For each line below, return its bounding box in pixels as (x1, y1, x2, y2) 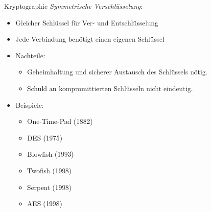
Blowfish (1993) (27, 149, 74, 159)
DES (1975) (27, 132, 63, 142)
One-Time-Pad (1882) (27, 116, 93, 126)
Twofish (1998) (27, 165, 71, 175)
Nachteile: (15, 50, 46, 60)
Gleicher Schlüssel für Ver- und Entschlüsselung (15, 17, 159, 27)
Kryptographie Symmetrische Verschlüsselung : (4, 1, 142, 11)
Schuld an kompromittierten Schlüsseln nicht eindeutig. (27, 83, 193, 93)
